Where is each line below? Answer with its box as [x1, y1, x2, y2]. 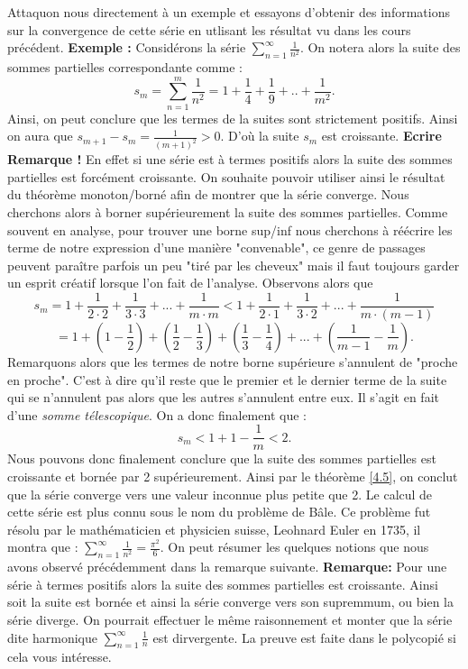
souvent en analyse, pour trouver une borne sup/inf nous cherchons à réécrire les [7, 220, 453, 239]
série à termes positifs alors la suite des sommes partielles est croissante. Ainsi [7, 574, 438, 593]
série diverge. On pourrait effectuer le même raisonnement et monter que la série [7, 609, 453, 628]
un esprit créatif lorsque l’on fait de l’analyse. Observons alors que [7, 273, 373, 292]
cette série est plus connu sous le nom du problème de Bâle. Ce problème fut [7, 502, 431, 521]
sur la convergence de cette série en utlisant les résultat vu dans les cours [7, 20, 411, 39]
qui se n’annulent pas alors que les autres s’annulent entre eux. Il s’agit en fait [7, 388, 439, 407]
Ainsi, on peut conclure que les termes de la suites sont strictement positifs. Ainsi [7, 108, 458, 127]
